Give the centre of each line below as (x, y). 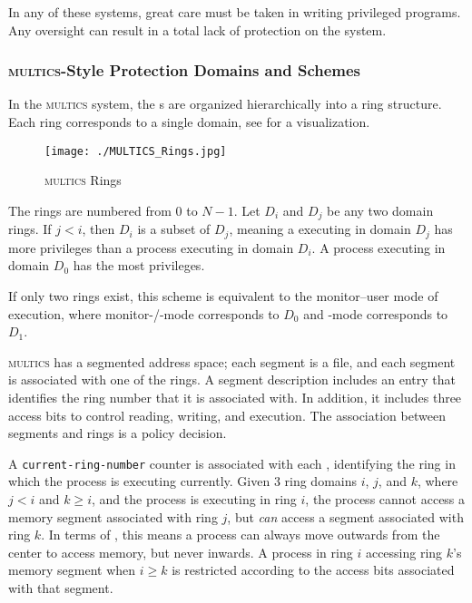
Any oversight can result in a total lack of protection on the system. (197, 29)
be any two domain (380, 210)
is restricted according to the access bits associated (313, 570)
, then (98, 229)
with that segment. (61, 587)
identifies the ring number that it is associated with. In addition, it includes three (235, 397)
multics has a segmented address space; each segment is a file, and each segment (232, 361)
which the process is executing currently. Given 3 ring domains (183, 481)
